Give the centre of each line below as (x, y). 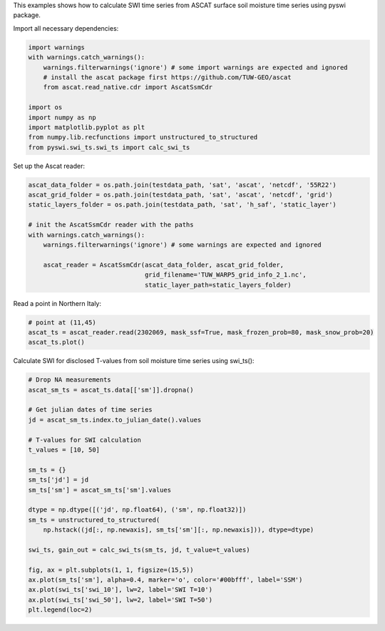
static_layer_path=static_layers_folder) (218, 285)
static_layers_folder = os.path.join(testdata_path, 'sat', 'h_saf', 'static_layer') (182, 205)
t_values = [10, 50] (64, 450)
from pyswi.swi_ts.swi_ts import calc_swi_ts (109, 147)
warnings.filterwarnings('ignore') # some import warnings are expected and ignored (196, 67)
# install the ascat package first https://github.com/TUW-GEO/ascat (167, 77)
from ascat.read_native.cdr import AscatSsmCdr (128, 87)
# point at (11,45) (62, 322)
